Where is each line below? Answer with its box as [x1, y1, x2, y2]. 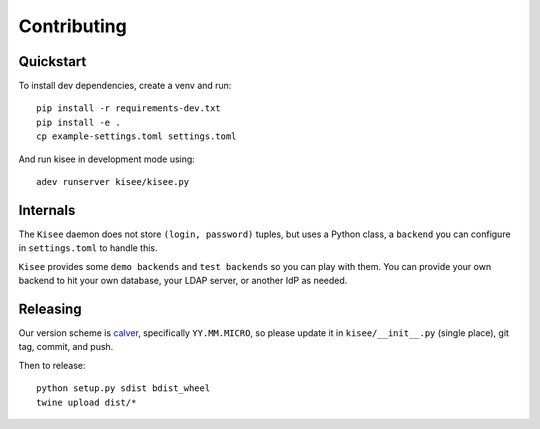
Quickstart [18, 53, 87, 70]
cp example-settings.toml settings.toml [36, 131, 237, 142]
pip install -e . [36, 116, 121, 128]
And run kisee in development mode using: [18, 153, 195, 165]
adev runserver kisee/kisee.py [36, 176, 190, 188]
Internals [18, 201, 76, 219]
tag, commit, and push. [18, 341, 114, 353]
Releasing [18, 300, 82, 317]
